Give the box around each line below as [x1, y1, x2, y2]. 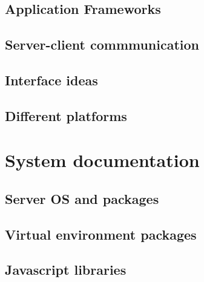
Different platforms [5, 106, 127, 125]
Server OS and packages [5, 189, 159, 208]
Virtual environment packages [5, 225, 197, 243]
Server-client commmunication [5, 35, 200, 54]
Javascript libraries [5, 260, 127, 279]
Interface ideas [5, 70, 98, 89]
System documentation [5, 148, 200, 172]
